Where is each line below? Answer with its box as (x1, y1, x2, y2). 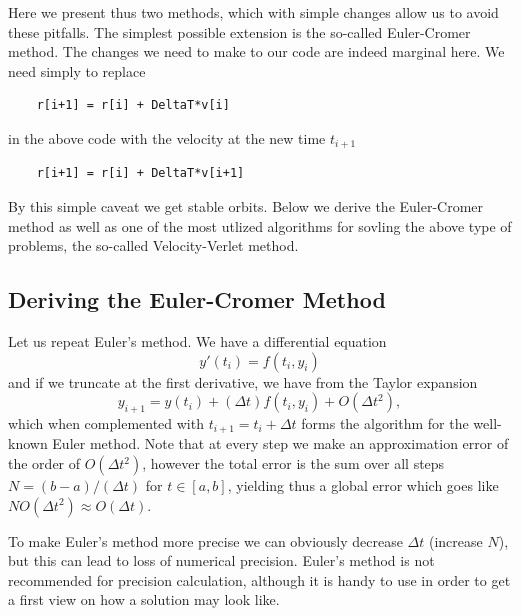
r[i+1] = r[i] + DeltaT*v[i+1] (36, 166, 245, 181)
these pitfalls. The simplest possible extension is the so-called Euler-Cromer (8, 21, 471, 42)
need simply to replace (8, 60, 146, 81)
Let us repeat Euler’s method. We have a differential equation (8, 331, 387, 351)
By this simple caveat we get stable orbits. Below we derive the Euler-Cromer (8, 196, 484, 217)
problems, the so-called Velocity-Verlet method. (8, 235, 299, 256)
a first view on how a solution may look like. (8, 589, 280, 610)
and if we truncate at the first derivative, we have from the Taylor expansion (8, 371, 478, 392)
